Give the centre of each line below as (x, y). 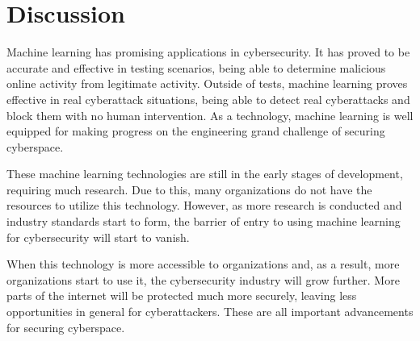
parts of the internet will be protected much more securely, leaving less (182, 295)
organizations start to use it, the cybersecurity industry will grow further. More (203, 279)
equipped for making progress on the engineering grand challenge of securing (196, 131)
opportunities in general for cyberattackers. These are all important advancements (210, 312)
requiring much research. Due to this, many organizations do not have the (189, 189)
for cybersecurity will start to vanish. (98, 237)
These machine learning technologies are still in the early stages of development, (205, 174)
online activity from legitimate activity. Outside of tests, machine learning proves (207, 83)
